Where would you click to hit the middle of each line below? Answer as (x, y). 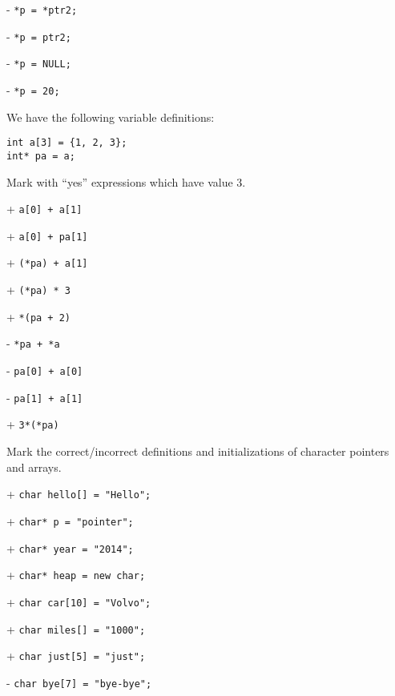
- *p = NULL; (39, 63)
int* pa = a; (41, 156)
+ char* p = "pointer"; (70, 520)
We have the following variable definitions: (111, 117)
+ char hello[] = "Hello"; (79, 494)
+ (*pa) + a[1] (47, 262)
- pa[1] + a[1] (45, 397)
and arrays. (34, 467)
